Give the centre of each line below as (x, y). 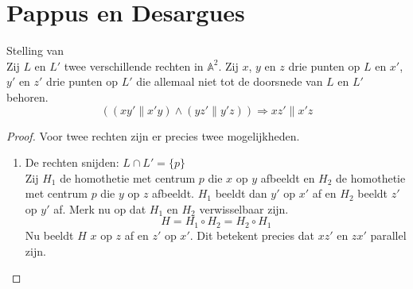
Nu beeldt (49, 235)
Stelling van (35, 50)
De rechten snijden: (72, 162)
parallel (388, 235)
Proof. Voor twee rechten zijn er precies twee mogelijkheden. (153, 135)
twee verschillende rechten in (134, 66)
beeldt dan (241, 193)
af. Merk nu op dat (100, 208)
